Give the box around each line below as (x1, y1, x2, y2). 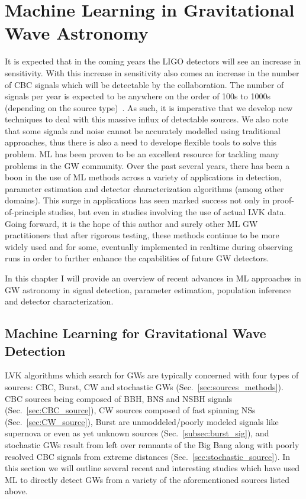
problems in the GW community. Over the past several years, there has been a (5, 159, 290, 171)
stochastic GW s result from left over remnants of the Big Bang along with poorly (5, 438, 299, 451)
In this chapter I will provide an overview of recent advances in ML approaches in (5, 272, 301, 284)
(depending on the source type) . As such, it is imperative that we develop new (5, 101, 293, 114)
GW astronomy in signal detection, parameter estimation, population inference (5, 283, 291, 296)
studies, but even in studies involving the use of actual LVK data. (48, 206, 286, 218)
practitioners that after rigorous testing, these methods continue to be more (5, 229, 279, 241)
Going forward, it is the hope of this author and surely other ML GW (5, 217, 258, 229)
